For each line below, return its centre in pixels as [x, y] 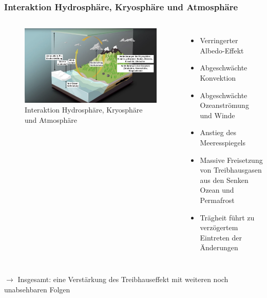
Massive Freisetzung [231, 160]
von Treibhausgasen [231, 170]
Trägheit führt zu [227, 217]
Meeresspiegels [223, 142]
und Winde [217, 115]
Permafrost [217, 200]
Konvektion [218, 78]
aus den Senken [224, 180]
